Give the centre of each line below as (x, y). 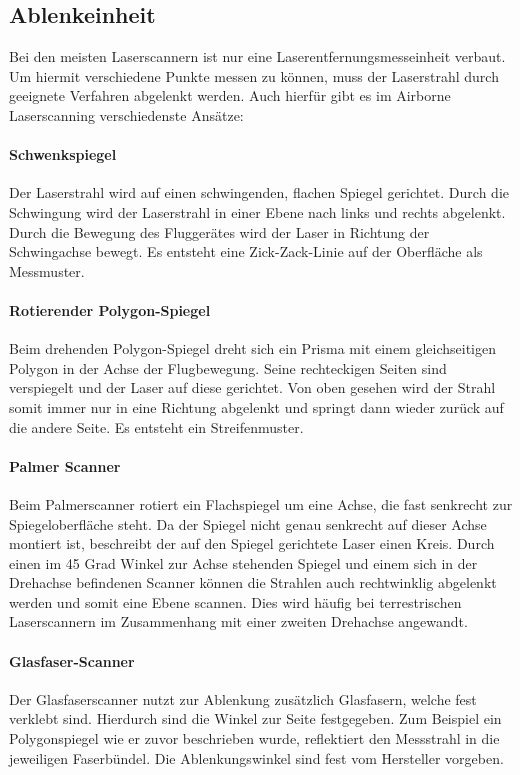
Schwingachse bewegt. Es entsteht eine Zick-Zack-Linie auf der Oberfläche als (246, 251)
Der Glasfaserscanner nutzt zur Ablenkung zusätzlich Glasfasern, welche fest (243, 698)
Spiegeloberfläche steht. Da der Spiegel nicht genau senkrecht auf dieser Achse (248, 523)
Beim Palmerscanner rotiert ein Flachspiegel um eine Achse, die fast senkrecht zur (261, 503)
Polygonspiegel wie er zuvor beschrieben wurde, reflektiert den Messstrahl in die (254, 738)
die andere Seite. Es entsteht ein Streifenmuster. (156, 426)
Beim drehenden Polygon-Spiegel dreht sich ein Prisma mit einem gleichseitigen (253, 348)
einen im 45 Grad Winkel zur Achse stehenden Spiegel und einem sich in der (243, 562)
